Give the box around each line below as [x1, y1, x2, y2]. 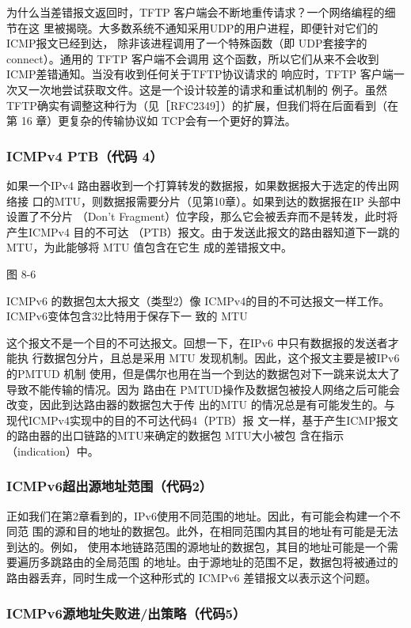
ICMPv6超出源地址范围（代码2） [6, 476, 213, 496]
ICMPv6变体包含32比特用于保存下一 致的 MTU [6, 308, 248, 324]
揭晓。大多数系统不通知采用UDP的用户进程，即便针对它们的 [65, 19, 379, 36]
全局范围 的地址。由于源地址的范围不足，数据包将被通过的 [94, 554, 398, 570]
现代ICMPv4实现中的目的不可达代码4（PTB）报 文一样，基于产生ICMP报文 [6, 411, 398, 428]
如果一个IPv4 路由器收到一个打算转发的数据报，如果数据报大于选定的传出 [6, 176, 388, 193]
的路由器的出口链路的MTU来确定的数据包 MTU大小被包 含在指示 [6, 427, 344, 444]
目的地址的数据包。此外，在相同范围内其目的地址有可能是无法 [76, 523, 398, 539]
